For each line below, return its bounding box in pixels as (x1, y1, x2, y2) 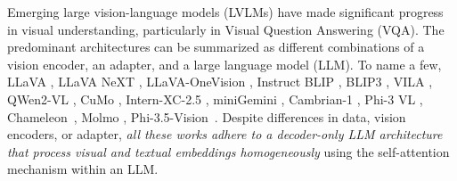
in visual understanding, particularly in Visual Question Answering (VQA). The (7, 20, 445, 38)
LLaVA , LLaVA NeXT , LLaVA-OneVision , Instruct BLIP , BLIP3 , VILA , (7, 72, 433, 91)
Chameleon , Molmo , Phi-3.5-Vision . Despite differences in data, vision (7, 107, 406, 126)
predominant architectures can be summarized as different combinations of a (7, 37, 425, 56)
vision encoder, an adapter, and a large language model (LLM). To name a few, (7, 54, 442, 73)
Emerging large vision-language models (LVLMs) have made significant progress (7, 3, 444, 21)
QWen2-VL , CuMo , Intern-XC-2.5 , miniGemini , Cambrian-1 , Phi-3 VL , (7, 89, 423, 108)
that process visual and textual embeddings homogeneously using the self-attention (7, 142, 450, 160)
